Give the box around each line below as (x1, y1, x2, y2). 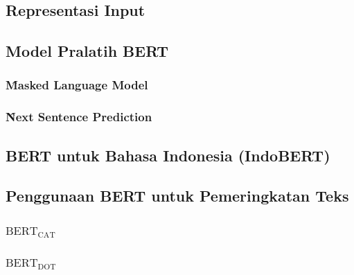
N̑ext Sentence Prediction (6, 108, 152, 125)
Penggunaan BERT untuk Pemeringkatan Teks (6, 185, 349, 206)
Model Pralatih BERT (6, 40, 169, 62)
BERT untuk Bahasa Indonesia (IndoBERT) (6, 144, 330, 166)
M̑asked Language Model (6, 76, 148, 94)
